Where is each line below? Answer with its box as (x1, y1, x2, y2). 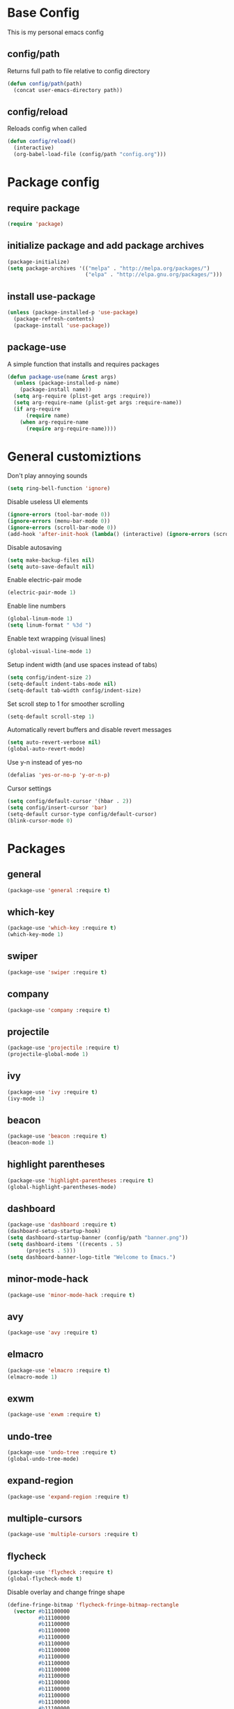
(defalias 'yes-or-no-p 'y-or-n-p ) (7, 772, 111, 779)
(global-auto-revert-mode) (7, 746, 86, 753)
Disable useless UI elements (7, 498, 88, 506)
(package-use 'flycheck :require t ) (7, 1569, 114, 1576)
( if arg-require (13, 406, 61, 413)
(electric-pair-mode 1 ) (7, 589, 77, 597)
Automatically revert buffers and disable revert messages (7, 726, 172, 734)
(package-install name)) (19, 386, 92, 393)
